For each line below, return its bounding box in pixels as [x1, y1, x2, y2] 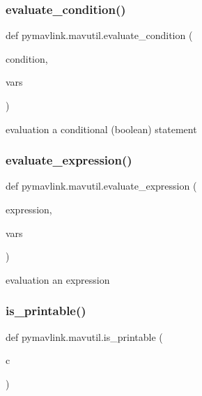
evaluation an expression [6, 272, 110, 287]
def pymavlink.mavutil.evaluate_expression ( [6, 178, 197, 193]
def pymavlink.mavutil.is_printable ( [6, 329, 163, 344]
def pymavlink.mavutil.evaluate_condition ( [6, 28, 193, 43]
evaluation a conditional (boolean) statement [6, 121, 197, 136]
